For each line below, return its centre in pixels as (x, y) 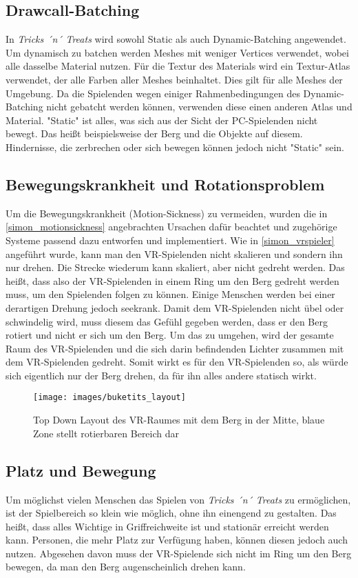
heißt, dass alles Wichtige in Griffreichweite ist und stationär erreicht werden (167, 526)
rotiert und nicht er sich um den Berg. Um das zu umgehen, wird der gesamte (170, 335)
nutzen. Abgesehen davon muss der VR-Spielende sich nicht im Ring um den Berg (179, 553)
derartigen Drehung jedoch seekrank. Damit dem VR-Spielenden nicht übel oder (175, 307)
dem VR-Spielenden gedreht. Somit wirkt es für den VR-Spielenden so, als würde (177, 362)
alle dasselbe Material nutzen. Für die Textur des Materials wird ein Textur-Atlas (178, 66)
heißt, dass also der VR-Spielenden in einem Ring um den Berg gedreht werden (172, 280)
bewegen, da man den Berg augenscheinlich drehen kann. (126, 567)
